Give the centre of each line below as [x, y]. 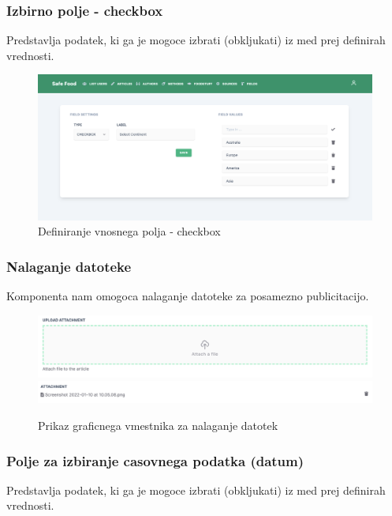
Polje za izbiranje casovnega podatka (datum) [155, 460]
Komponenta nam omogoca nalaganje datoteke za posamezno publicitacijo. [188, 296]
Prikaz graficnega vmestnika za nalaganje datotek [158, 426]
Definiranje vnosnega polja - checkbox [129, 231]
